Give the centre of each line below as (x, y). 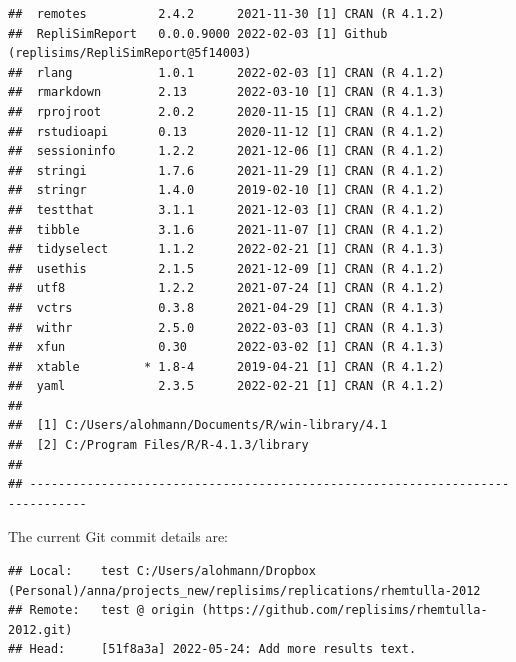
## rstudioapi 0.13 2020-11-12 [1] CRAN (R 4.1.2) (226, 131)
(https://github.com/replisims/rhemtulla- (344, 610)
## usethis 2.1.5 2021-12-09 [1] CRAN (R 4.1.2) (226, 268)
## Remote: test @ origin (101, 610)
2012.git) (40, 629)
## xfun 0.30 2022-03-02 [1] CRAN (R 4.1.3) (226, 347)
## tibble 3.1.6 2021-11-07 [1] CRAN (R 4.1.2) (226, 229)
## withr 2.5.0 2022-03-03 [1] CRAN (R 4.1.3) (226, 327)
